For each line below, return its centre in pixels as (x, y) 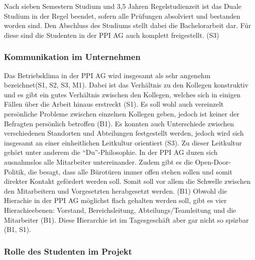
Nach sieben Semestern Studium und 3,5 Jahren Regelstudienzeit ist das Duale (123, 6)
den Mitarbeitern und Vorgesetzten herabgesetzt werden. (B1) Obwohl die (115, 190)
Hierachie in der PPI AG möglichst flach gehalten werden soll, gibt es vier (115, 200)
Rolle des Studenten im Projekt (68, 251)
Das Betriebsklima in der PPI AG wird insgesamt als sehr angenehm (107, 75)
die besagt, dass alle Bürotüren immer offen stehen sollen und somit (130, 171)
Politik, (15, 171)
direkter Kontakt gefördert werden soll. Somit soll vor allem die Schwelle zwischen (127, 181)
